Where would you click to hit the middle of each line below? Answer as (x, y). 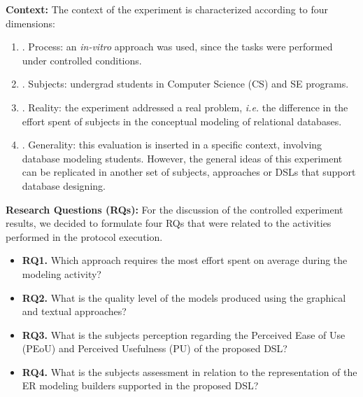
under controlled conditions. (82, 60)
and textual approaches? (74, 311)
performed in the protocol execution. (84, 236)
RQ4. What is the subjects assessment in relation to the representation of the (190, 371)
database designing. (64, 185)
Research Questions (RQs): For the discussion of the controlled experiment (175, 209)
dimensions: (30, 23)
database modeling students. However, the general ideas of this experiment (182, 158)
